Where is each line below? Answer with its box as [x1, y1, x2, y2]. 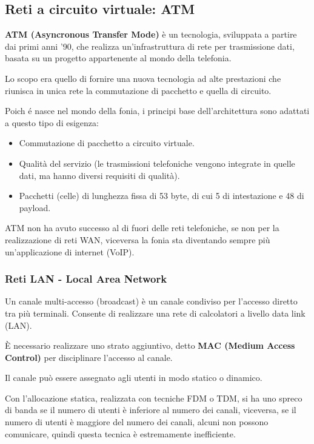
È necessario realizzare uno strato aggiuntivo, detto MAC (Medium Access [5, 339, 295, 352]
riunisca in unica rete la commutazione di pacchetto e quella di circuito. [5, 84, 272, 96]
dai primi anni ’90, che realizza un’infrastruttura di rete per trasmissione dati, [5, 39, 295, 52]
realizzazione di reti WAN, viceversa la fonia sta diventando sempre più [5, 233, 270, 246]
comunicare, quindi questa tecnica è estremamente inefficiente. [5, 427, 236, 440]
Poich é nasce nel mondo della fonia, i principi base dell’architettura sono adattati [5, 104, 310, 117]
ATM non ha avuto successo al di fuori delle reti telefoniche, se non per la [5, 221, 279, 234]
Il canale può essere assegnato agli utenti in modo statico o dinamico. [5, 371, 262, 384]
